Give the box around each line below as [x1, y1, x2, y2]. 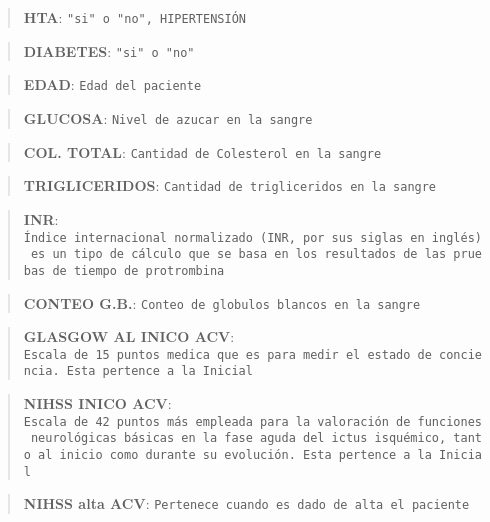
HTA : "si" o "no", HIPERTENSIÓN [23, 7, 246, 27]
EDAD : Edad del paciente [23, 74, 202, 95]
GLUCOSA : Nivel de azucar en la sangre [23, 107, 313, 128]
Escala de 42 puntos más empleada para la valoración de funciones [23, 414, 482, 429]
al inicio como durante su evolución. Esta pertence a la [38, 447, 432, 462]
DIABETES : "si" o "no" [23, 40, 195, 61]
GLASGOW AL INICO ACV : [23, 326, 235, 347]
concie [439, 347, 482, 362]
